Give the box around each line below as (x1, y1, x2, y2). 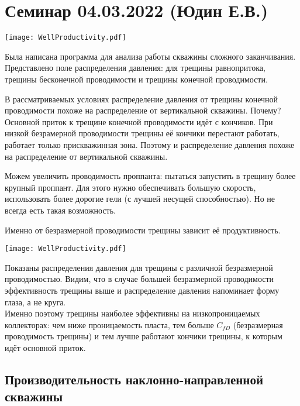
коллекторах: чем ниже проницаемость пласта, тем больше (5, 318, 214, 331)
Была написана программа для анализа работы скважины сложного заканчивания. (5, 50, 296, 62)
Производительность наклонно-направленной (5, 370, 264, 388)
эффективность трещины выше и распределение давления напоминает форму (5, 284, 280, 296)
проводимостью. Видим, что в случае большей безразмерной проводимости (5, 273, 274, 285)
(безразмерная (233, 318, 283, 331)
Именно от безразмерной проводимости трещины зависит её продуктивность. (5, 223, 281, 236)
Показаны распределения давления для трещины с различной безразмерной (5, 261, 273, 273)
